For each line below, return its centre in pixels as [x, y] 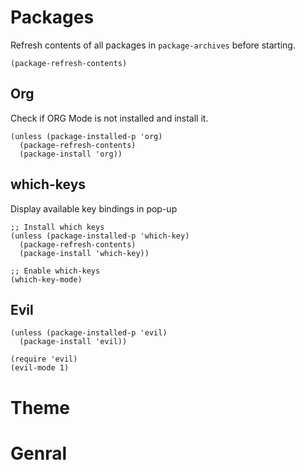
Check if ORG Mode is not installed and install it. [109, 118]
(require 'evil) [44, 359]
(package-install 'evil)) [73, 342]
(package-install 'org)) [71, 154]
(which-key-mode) [46, 279]
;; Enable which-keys [55, 271]
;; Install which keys [57, 227]
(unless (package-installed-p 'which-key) [100, 236]
